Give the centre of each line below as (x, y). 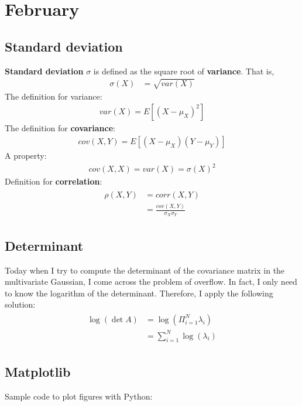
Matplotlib (38, 371)
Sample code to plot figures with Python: (79, 396)
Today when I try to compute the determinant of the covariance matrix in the (145, 270)
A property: (26, 155)
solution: (20, 304)
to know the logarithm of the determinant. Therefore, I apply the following (139, 293)
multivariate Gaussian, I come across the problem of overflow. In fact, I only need (151, 282)
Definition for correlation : (54, 181)
